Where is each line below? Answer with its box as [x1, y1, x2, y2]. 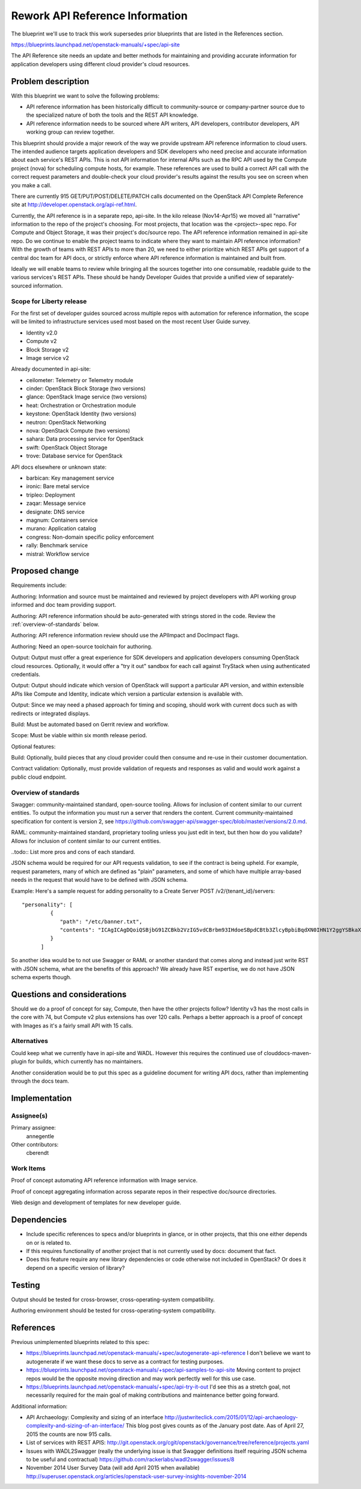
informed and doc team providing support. [11, 601, 117, 608]
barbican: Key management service [26, 474, 114, 481]
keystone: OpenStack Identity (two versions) [26, 410, 137, 418]
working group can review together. [26, 128, 115, 135]
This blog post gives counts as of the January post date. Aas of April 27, [125, 1422, 304, 1429]
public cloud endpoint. [11, 773, 67, 781]
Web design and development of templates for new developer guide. [11, 1199, 182, 1206]
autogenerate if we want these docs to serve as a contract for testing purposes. [26, 1358, 224, 1365]
